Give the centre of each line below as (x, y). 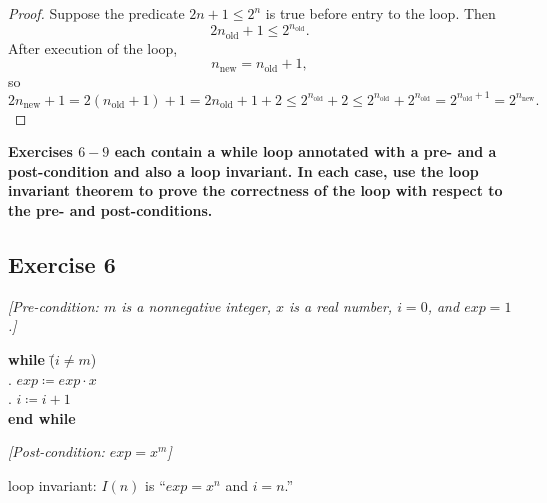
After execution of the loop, (93, 47)
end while (42, 417)
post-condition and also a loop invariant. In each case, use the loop (243, 170)
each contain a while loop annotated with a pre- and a (305, 151)
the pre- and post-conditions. (110, 210)
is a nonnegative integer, (196, 305)
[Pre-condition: (53, 305)
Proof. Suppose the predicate (96, 13)
